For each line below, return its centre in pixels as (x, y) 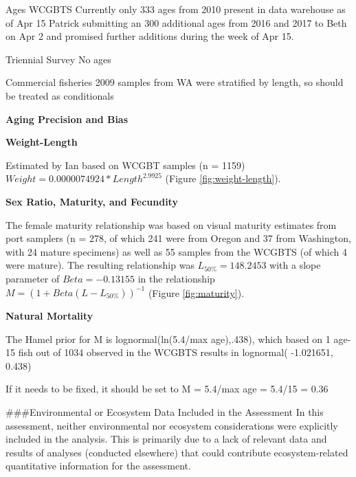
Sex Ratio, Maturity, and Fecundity (92, 201)
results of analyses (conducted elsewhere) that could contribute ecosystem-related (177, 452)
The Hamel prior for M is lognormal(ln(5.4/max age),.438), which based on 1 (168, 339)
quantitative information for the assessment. (98, 466)
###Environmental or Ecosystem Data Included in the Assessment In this (165, 411)
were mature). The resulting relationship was (100, 265)
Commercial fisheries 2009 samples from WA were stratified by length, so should (175, 82)
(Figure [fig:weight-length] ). (223, 178)
